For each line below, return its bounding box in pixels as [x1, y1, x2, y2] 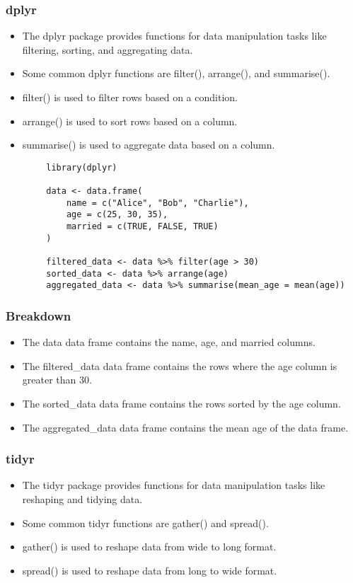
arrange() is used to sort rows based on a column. [22, 113, 238, 128]
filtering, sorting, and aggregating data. [22, 42, 193, 57]
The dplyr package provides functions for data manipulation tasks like [22, 28, 327, 43]
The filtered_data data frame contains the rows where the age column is [22, 358, 337, 373]
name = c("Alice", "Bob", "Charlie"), [66, 197, 249, 208]
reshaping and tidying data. [22, 492, 143, 506]
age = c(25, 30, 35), [66, 209, 168, 220]
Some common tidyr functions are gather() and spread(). [22, 515, 269, 530]
